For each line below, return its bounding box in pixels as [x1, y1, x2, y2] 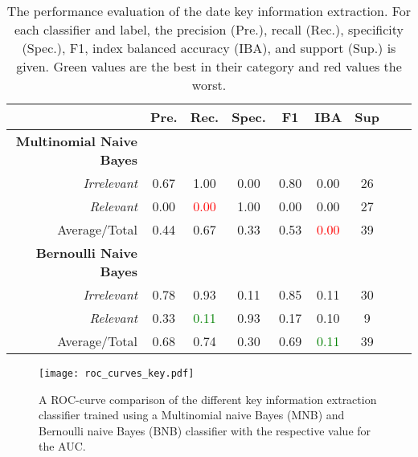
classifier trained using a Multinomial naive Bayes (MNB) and [39, 406, 345, 423]
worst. [191, 75, 227, 94]
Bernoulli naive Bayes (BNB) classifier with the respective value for [39, 422, 371, 439]
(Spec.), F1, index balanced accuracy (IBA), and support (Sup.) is [22, 39, 396, 57]
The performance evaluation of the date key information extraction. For [6, 2, 412, 20]
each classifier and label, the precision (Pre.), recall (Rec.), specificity [14, 20, 404, 39]
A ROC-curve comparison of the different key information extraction [39, 390, 377, 407]
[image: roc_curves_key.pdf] [39, 368, 195, 379]
